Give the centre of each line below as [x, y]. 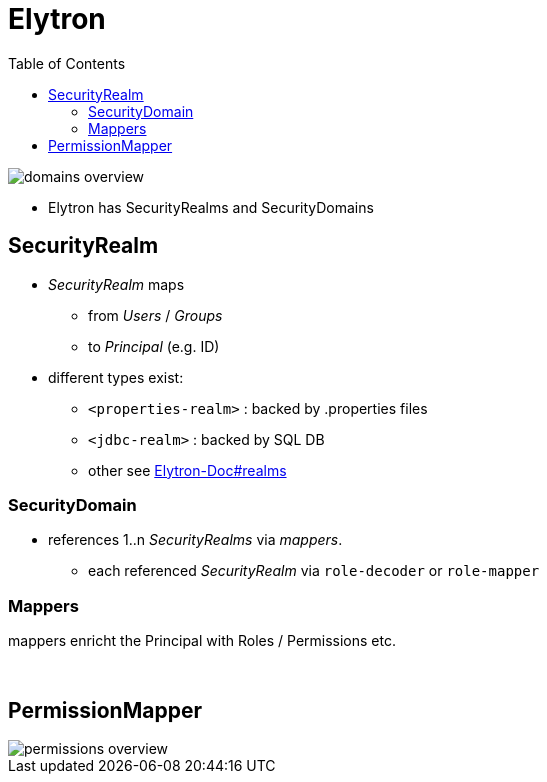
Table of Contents [67, 63]
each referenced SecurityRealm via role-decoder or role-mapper [314, 571]
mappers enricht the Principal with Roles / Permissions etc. [202, 641]
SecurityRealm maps [116, 284]
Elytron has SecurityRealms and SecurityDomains [211, 207]
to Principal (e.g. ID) [154, 346]
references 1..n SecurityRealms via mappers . [195, 540]
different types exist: [116, 377]
